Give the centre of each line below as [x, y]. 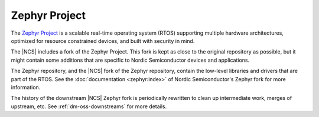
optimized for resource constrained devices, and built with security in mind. [103, 41]
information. [26, 87]
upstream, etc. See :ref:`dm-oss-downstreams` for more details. [89, 106]
